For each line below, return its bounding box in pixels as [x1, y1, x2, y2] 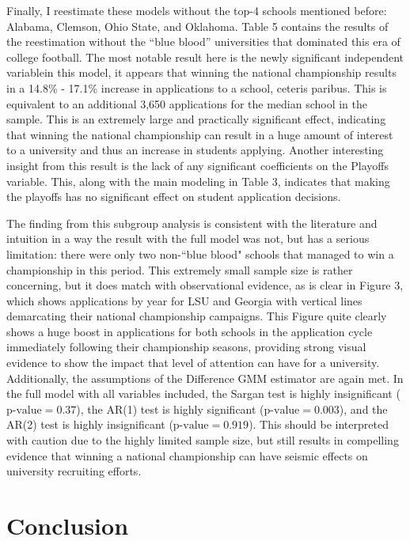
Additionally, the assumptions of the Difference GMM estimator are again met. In [6, 369, 404, 386]
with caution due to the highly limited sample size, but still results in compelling [6, 432, 399, 448]
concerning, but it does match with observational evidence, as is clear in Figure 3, [6, 277, 404, 293]
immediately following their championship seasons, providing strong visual [6, 339, 366, 355]
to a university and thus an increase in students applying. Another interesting [6, 142, 384, 158]
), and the [339, 400, 388, 417]
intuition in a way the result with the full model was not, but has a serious [6, 230, 370, 247]
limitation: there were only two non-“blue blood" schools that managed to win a [6, 245, 394, 262]
